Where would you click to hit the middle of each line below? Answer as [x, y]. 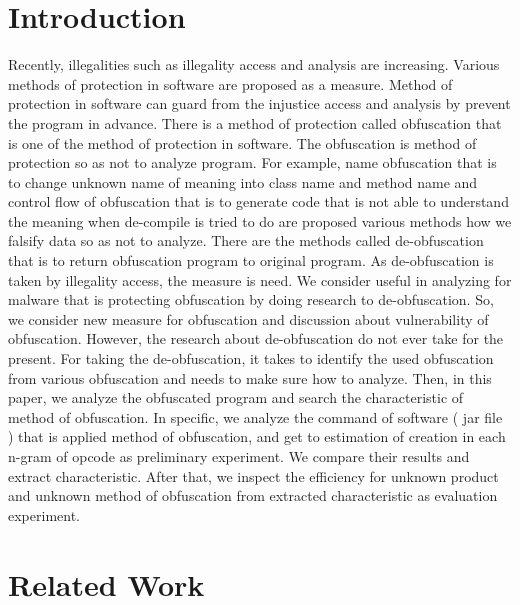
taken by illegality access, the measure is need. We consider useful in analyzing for [260, 279]
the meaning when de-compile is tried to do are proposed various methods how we [260, 220]
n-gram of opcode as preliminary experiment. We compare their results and [239, 456]
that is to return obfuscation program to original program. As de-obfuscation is [251, 260]
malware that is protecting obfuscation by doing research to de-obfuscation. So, [251, 299]
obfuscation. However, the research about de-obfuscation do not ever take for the [256, 338]
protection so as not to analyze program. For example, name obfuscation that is [252, 162]
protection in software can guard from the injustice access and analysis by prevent [259, 103]
